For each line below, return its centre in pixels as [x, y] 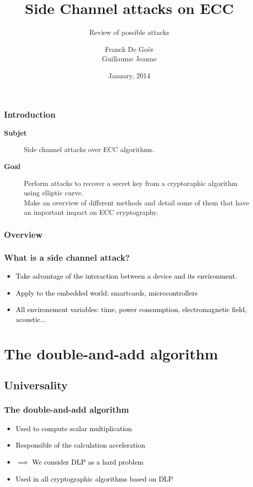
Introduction [30, 114]
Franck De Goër [129, 49]
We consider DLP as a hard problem [88, 461]
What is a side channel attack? [67, 257]
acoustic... [31, 319]
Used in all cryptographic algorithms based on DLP [94, 478]
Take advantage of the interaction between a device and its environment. [126, 276]
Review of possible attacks [129, 32]
